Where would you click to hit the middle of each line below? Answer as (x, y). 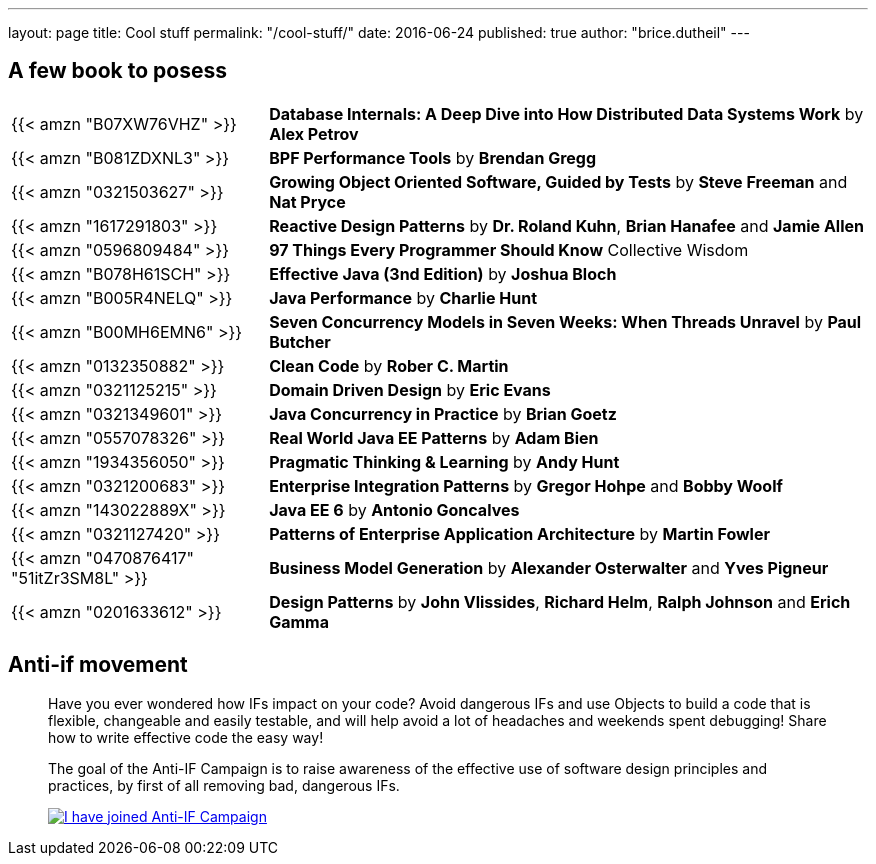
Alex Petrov (314, 133)
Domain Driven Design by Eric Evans (410, 389)
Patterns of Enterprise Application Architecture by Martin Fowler (519, 533)
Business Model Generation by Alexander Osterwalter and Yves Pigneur (549, 567)
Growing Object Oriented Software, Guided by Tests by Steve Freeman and (558, 181)
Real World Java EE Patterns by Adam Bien (434, 437)
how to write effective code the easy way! (186, 737)
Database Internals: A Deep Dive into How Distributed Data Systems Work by (566, 113)
